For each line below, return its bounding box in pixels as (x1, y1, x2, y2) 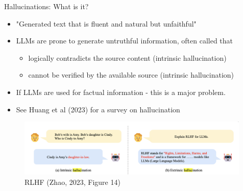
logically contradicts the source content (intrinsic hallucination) (28, 52, 227, 63)
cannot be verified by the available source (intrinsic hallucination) (28, 69, 234, 80)
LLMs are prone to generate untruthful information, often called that (16, 35, 233, 46)
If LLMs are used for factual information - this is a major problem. (16, 86, 226, 97)
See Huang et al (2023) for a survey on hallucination (16, 104, 180, 114)
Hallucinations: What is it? (4, 1, 89, 11)
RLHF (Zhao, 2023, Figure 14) (25, 176, 120, 187)
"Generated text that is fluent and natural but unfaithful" (16, 18, 197, 29)
